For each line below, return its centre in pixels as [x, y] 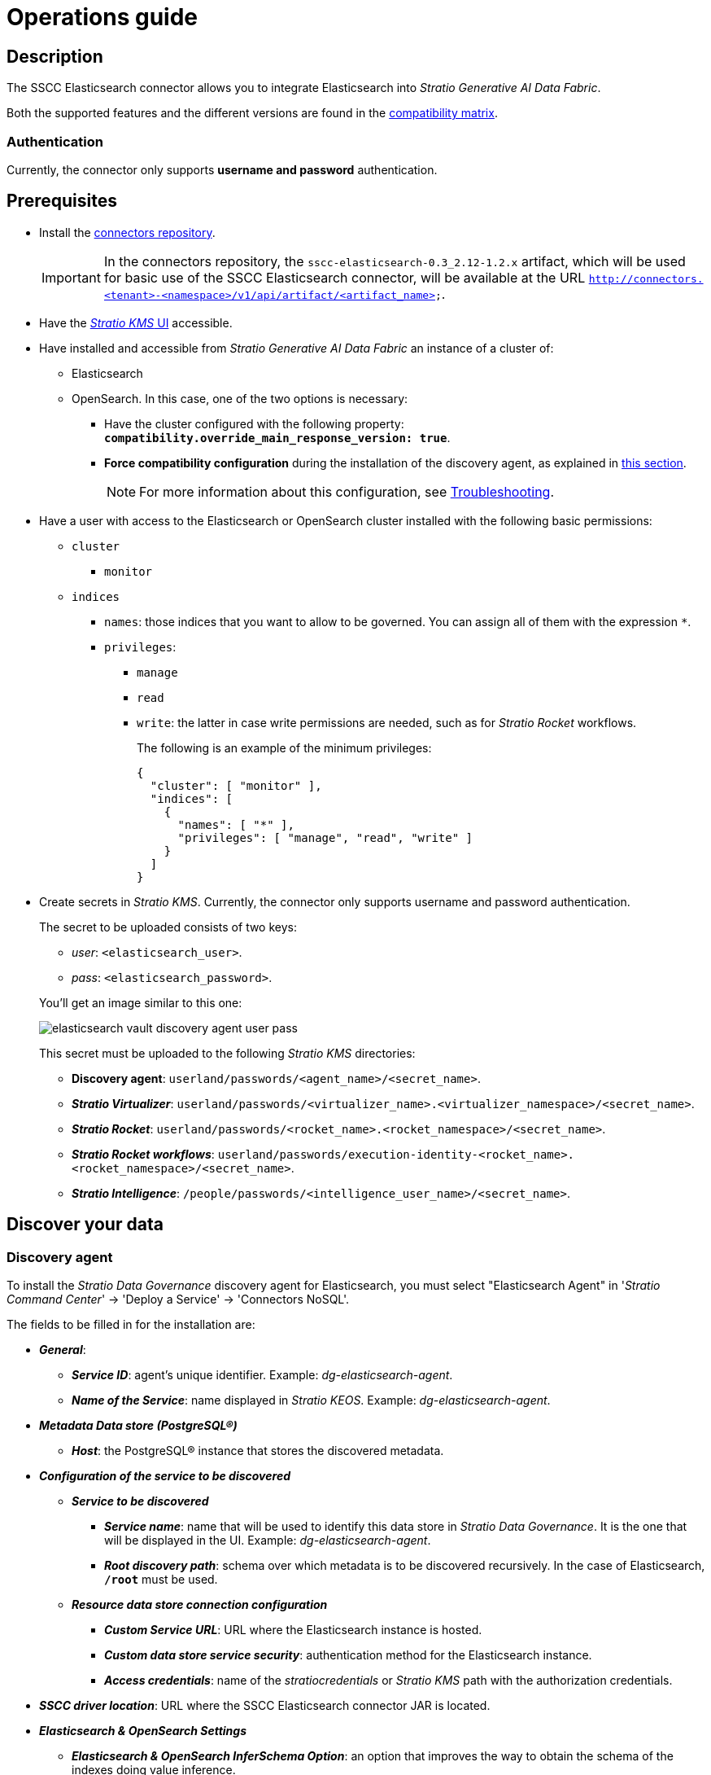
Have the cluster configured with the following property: [254, 423]
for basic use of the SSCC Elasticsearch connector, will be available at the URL [345, 277]
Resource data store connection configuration [200, 1604]
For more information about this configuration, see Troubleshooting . [347, 491]
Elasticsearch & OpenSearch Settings [143, 1730]
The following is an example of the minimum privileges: [284, 747]
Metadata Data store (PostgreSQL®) [138, 1425]
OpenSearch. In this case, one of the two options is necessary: [240, 398]
